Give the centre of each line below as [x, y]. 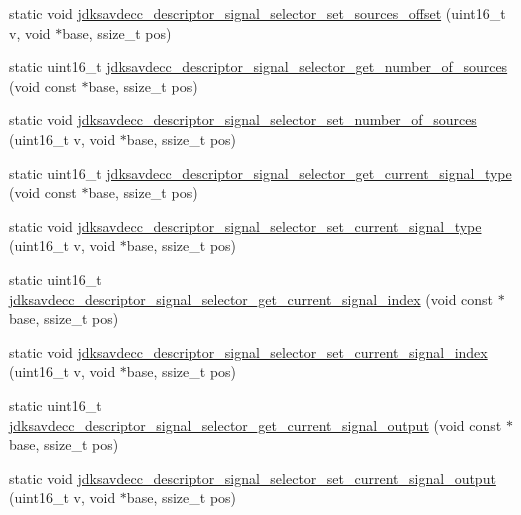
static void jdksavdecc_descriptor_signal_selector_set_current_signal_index [248, 351]
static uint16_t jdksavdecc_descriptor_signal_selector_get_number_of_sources [258, 66]
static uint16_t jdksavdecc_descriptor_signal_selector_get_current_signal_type [260, 172]
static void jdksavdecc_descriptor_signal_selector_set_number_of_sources [243, 119]
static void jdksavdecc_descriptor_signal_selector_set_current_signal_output [252, 477]
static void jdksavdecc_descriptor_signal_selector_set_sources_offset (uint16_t [257, 13]
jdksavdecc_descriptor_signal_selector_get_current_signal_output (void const [255, 424]
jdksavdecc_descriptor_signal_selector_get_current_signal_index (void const [251, 298]
